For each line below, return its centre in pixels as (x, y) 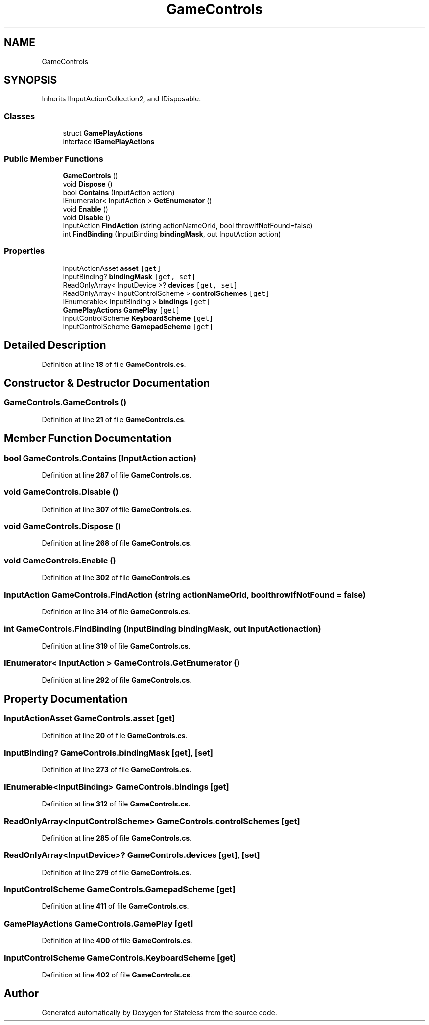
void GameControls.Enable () (60, 560)
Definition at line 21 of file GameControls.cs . (114, 419)
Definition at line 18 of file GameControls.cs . (114, 364)
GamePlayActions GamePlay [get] (121, 310)
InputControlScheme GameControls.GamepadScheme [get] (120, 890)
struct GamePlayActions (103, 133)
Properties (24, 251)
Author (21, 994)
